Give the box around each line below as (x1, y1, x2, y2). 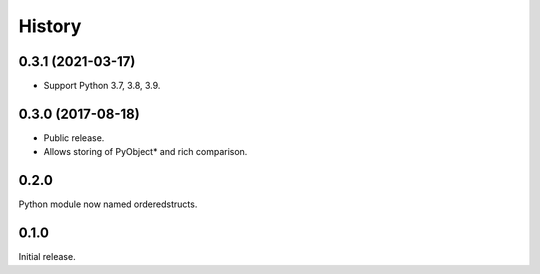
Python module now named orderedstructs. (18, 198, 198, 210)
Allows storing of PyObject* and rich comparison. (43, 146, 248, 158)
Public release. (43, 131, 105, 144)
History (18, 15, 82, 37)
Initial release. (18, 251, 76, 263)
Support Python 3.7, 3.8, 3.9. (43, 80, 161, 92)
